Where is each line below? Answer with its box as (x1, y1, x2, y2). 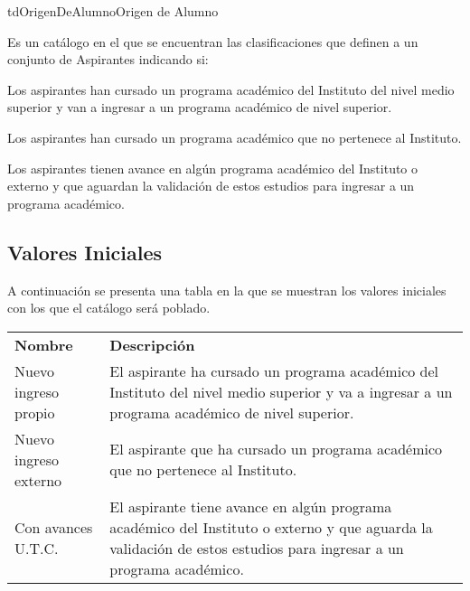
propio (14, 401, 55, 423)
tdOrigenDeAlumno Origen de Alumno (7, 2, 219, 20)
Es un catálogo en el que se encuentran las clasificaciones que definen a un (7, 32, 418, 51)
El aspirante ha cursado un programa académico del (109, 360, 439, 381)
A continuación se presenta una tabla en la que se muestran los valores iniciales (7, 280, 446, 299)
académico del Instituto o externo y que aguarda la (109, 516, 433, 538)
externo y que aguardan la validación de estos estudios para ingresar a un (7, 176, 415, 195)
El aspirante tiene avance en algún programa (109, 495, 392, 517)
